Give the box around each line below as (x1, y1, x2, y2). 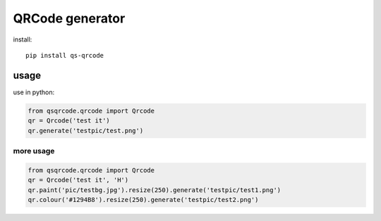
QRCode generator (13, 11, 126, 26)
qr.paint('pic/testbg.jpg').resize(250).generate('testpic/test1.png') (28, 186, 282, 194)
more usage (13, 146, 55, 156)
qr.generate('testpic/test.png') (28, 127, 144, 134)
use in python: (13, 88, 55, 96)
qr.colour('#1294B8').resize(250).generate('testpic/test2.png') (28, 196, 259, 203)
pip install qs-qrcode (25, 51, 104, 59)
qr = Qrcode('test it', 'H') (28, 176, 129, 184)
